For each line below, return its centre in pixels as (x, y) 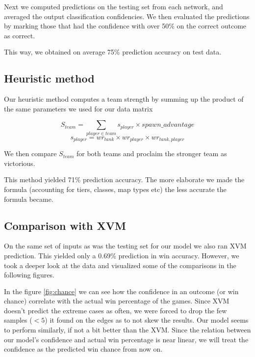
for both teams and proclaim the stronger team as (152, 153)
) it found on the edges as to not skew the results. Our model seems (147, 320)
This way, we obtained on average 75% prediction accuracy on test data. (113, 52)
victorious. (20, 163)
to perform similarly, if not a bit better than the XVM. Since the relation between (127, 330)
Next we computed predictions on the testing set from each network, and (114, 6)
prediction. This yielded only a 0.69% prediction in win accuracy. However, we (122, 255)
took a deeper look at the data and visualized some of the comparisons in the (120, 265)
